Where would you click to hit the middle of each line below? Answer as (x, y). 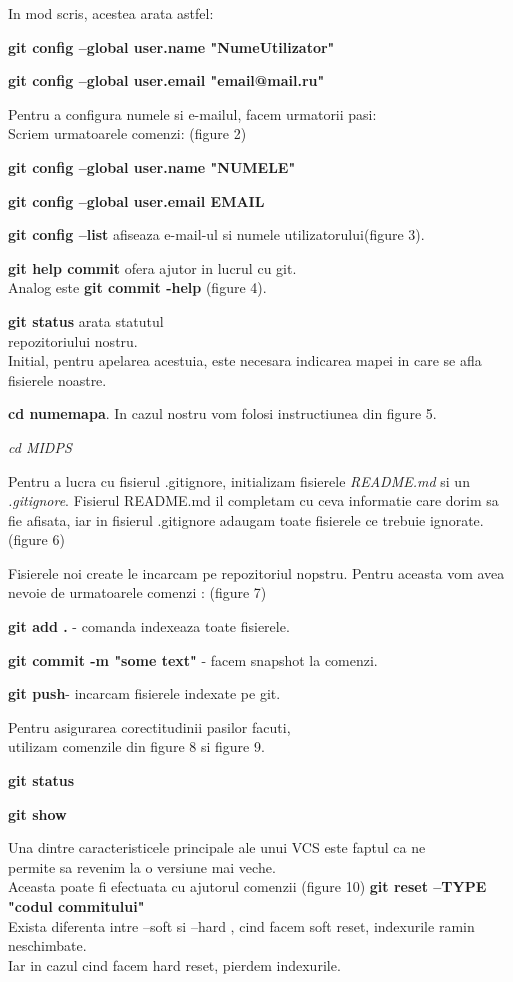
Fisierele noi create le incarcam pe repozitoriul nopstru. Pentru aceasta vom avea (256, 572)
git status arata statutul (86, 320)
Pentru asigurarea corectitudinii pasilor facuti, (149, 726)
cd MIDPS (40, 446)
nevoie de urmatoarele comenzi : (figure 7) (137, 592)
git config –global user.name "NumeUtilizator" (171, 46)
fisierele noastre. (57, 379)
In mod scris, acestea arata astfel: (111, 13)
